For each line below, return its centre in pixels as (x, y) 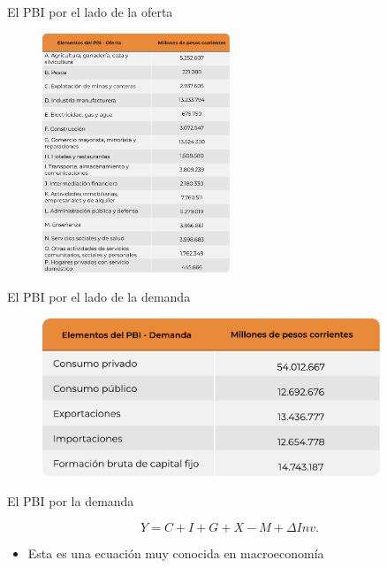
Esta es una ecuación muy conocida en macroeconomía (176, 553)
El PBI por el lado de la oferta (90, 12)
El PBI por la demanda (71, 501)
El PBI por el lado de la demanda (99, 297)
